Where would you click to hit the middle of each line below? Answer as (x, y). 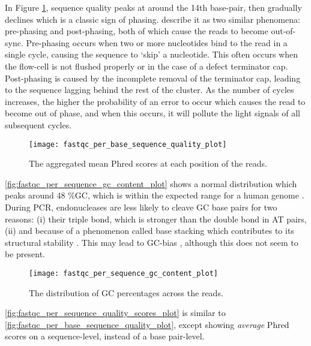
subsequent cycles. (38, 124)
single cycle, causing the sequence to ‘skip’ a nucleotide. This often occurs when (152, 54)
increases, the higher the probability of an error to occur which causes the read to (155, 101)
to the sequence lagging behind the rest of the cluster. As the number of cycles (149, 90)
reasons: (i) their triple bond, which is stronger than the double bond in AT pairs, (156, 219)
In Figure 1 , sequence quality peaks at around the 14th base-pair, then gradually (153, 7)
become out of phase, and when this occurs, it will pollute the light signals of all (152, 113)
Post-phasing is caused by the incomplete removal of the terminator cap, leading (153, 78)
